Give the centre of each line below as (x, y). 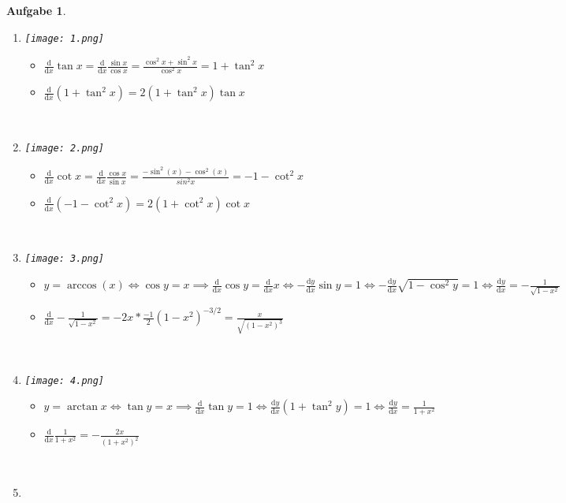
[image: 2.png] (65, 148)
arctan (82, 407)
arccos (82, 286)
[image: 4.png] (65, 380)
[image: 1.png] (65, 38)
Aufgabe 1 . (36, 10)
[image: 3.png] (65, 259)
